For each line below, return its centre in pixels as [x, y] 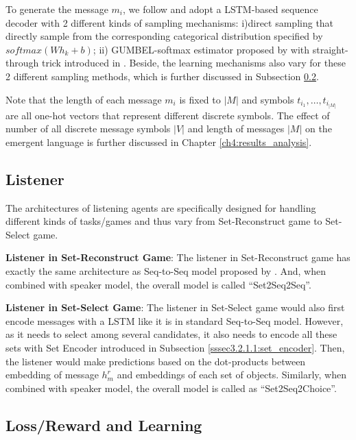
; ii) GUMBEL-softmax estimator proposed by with [201, 49]
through [22, 63]
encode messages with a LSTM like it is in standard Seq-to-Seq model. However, [175, 320]
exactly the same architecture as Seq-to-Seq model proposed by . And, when [166, 271]
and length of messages [236, 129]
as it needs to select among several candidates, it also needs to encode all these [171, 334]
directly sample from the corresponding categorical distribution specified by [164, 36]
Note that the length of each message [84, 99]
